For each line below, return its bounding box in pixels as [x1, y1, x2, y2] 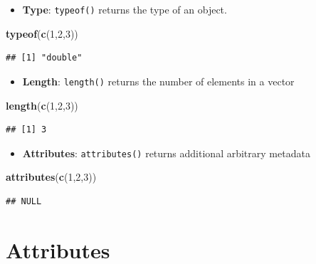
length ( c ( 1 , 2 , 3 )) [6, 97, 78, 112]
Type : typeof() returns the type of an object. [22, 2, 227, 16]
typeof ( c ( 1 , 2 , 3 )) [6, 26, 78, 41]
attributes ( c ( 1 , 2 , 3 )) [6, 169, 97, 184]
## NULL [6, 196, 42, 206]
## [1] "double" [6, 53, 83, 63]
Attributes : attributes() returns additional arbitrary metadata [22, 145, 310, 160]
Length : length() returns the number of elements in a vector [22, 73, 295, 88]
